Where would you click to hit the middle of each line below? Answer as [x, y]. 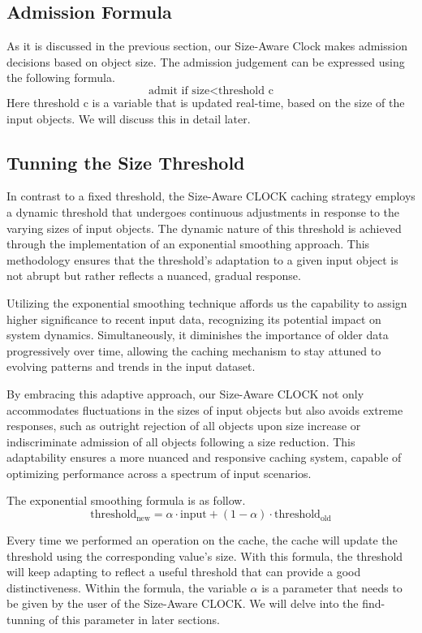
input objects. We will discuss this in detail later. [129, 118]
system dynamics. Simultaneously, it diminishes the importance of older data [198, 335]
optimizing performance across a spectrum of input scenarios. [159, 473]
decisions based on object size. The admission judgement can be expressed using [206, 61]
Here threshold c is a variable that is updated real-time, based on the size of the [206, 102]
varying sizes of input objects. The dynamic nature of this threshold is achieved [204, 228]
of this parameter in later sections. [134, 620]
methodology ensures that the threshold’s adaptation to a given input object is [202, 259]
